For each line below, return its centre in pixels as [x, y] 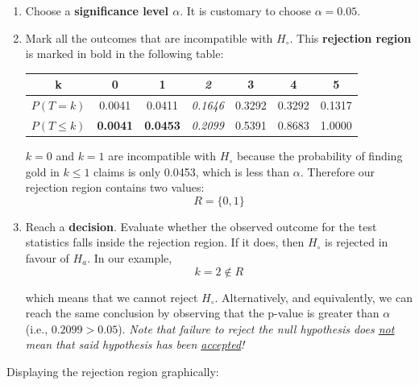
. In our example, [130, 258]
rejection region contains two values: [115, 187]
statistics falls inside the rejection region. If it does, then [165, 242]
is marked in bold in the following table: [124, 54]
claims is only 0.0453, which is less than [192, 171]
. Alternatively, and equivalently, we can [313, 297]
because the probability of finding [319, 156]
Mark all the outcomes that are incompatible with [149, 37]
